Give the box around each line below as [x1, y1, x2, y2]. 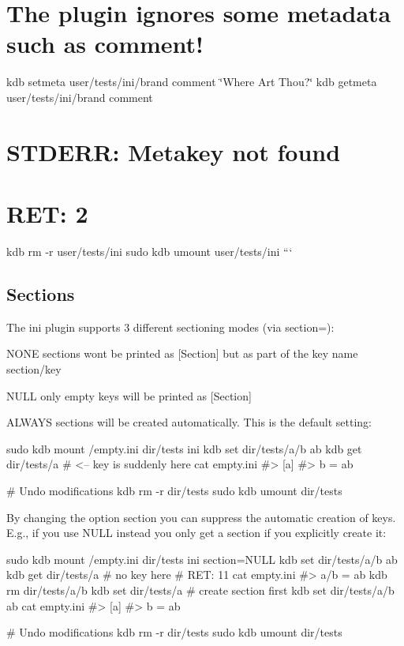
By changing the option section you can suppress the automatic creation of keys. [6, 509, 396, 525]
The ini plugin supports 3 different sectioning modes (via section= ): [6, 318, 335, 335]
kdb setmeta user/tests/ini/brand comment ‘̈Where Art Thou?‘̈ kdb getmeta [6, 73, 377, 90]
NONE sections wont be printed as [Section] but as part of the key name [6, 345, 358, 362]
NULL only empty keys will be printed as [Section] [6, 387, 252, 404]
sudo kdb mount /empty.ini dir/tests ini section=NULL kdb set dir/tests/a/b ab [6, 550, 398, 567]
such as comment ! [6, 28, 204, 60]
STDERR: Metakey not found [6, 135, 341, 167]
